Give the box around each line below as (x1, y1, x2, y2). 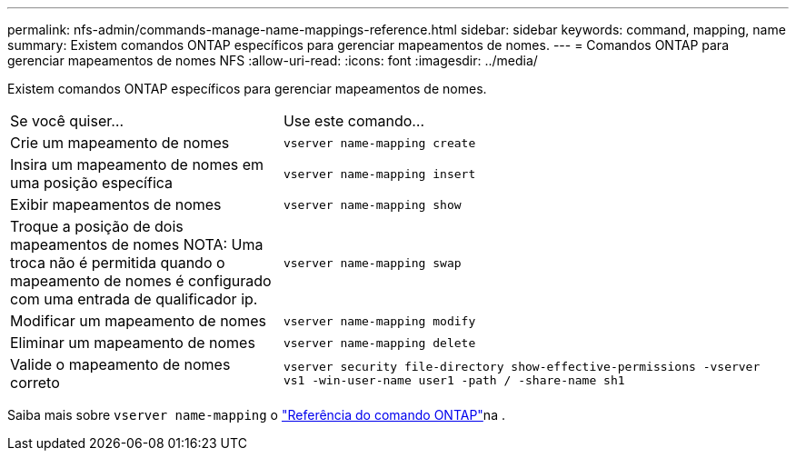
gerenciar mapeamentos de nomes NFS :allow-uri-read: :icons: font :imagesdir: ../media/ (7, 53, 538, 68)
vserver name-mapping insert (283, 166, 476, 181)
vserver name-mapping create (283, 135, 476, 150)
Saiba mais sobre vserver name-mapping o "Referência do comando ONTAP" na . (7, 407, 505, 423)
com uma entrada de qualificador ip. (10, 290, 258, 308)
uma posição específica (10, 174, 174, 192)
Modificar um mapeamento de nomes (10, 312, 266, 330)
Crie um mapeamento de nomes (10, 134, 230, 152)
